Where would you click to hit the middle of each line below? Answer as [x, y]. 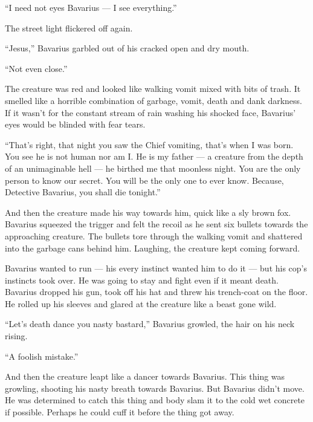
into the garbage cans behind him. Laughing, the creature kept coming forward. [153, 248]
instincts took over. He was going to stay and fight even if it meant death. [142, 280]
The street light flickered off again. [69, 28]
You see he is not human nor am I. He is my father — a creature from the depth [154, 156]
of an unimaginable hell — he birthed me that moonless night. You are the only [153, 168]
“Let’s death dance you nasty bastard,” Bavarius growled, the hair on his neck [150, 324]
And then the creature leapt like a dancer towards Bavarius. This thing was [145, 376]
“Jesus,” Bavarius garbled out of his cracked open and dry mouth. [127, 48]
